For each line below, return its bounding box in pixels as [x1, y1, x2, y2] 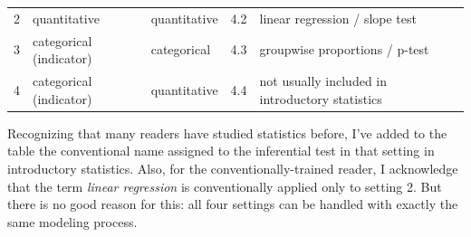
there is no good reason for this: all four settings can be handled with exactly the [7, 194, 458, 213]
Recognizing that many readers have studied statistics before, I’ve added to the [7, 123, 447, 142]
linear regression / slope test [259, 8, 417, 27]
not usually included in [259, 71, 388, 90]
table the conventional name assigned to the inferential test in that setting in [7, 141, 435, 160]
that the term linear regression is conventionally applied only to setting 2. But [7, 176, 442, 195]
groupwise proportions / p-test [259, 40, 429, 59]
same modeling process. [7, 212, 138, 231]
